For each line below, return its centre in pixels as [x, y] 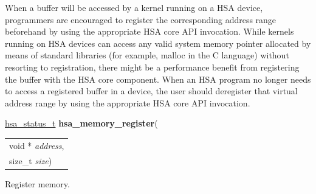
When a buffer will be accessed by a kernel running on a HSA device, [134, 7]
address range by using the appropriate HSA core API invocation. [128, 102]
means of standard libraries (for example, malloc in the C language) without [147, 55]
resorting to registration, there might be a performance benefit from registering [152, 67]
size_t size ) [31, 160]
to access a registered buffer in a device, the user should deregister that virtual [151, 91]
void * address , [37, 145]
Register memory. [37, 183]
